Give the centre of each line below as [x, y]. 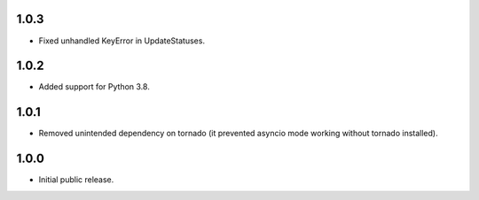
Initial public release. [76, 180]
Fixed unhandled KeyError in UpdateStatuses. [122, 41]
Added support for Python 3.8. [94, 87]
